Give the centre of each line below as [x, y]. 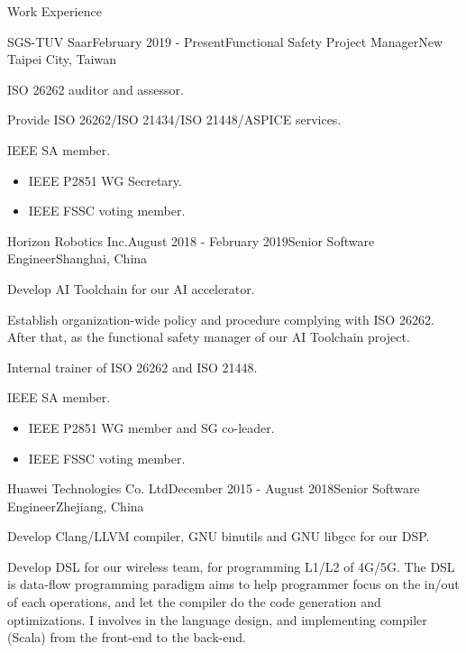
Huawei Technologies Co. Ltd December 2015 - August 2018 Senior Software [214, 488]
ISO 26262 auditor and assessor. [96, 89]
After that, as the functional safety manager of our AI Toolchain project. [209, 337]
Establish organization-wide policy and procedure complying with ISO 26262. [221, 319]
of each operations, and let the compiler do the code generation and [194, 602]
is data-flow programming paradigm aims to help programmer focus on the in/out [233, 584]
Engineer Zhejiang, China [76, 506]
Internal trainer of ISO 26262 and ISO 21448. [132, 367]
